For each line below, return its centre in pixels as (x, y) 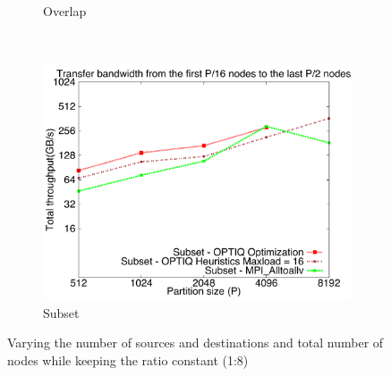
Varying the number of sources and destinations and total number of (195, 343)
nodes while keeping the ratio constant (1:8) (128, 359)
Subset (61, 312)
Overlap (65, 11)
